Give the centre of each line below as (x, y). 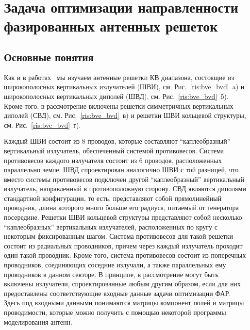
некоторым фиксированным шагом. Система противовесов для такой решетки (118, 236)
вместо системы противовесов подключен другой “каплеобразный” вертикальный (124, 179)
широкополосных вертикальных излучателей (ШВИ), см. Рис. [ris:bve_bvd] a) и (124, 87)
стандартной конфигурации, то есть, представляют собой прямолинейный (113, 198)
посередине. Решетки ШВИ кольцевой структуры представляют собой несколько (123, 217)
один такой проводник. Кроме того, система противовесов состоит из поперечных (125, 255)
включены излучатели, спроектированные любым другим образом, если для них (122, 284)
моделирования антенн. (38, 322)
